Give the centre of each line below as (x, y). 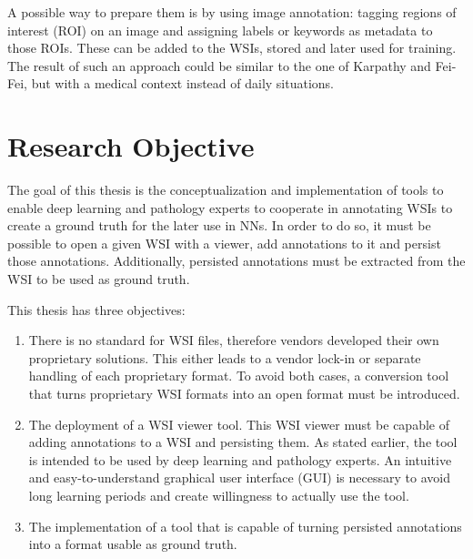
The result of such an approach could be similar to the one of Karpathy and (219, 65)
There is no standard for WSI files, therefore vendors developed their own (234, 340)
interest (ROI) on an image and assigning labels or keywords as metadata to (220, 30)
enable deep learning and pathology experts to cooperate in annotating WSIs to (230, 207)
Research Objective (131, 146)
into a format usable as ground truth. (133, 544)
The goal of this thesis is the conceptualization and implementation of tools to (226, 190)
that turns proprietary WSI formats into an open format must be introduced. (244, 394)
